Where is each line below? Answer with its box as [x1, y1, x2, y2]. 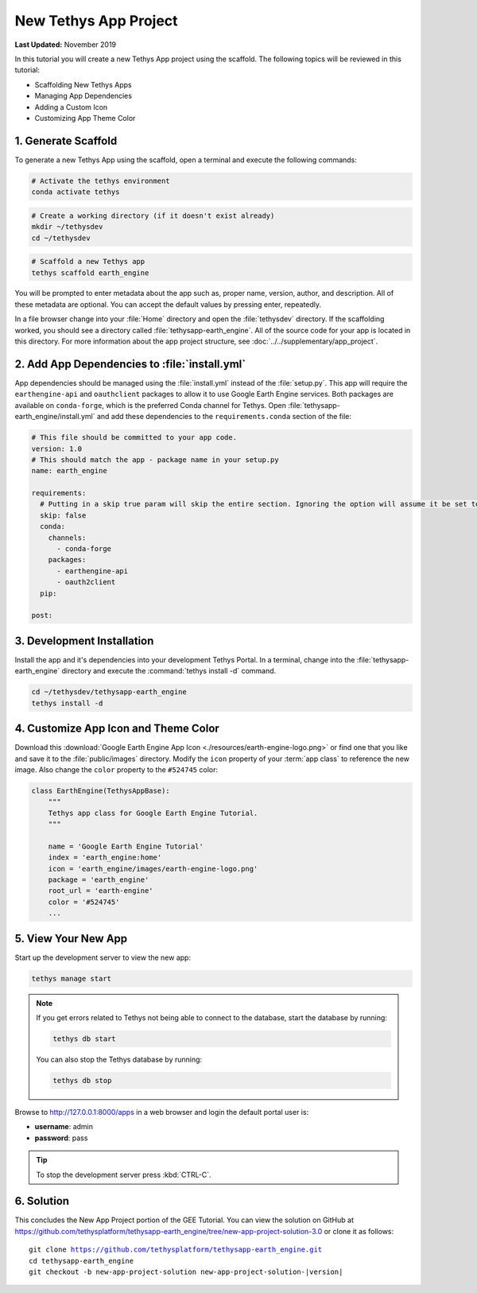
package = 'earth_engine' [48, 876, 149, 884]
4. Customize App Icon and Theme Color [14, 722, 220, 736]
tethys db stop [52, 1076, 112, 1085]
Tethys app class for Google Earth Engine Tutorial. [48, 808, 258, 817]
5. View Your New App [14, 931, 128, 945]
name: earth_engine [31, 466, 107, 476]
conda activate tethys [31, 188, 120, 196]
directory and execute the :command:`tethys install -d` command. [61, 666, 277, 676]
